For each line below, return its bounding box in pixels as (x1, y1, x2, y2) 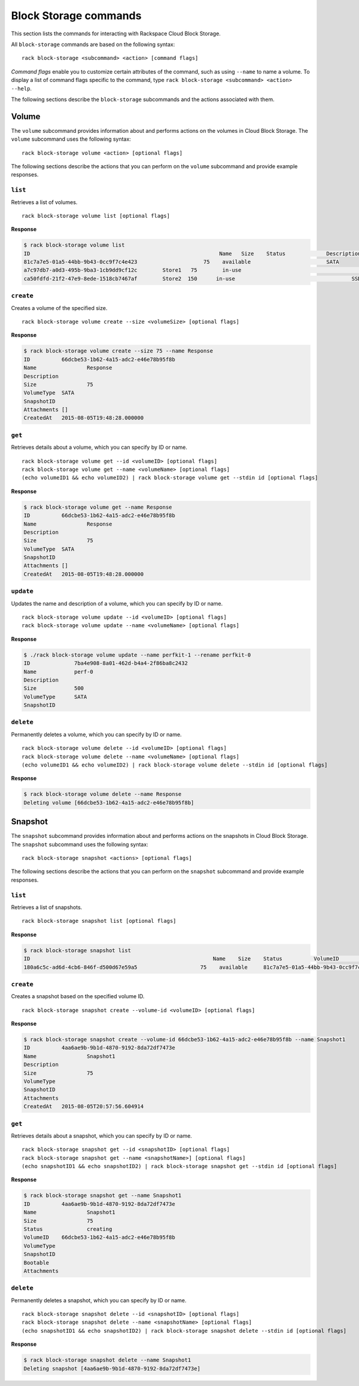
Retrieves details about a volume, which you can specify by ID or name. (11, 443, 188, 451)
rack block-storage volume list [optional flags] (22, 212, 171, 219)
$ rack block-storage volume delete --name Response (23, 791, 182, 798)
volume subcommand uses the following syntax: (11, 135, 131, 143)
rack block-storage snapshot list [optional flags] (22, 917, 177, 925)
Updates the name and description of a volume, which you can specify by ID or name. (11, 600, 223, 607)
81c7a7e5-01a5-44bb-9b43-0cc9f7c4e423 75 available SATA (23, 259, 339, 266)
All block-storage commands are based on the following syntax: (11, 41, 175, 48)
